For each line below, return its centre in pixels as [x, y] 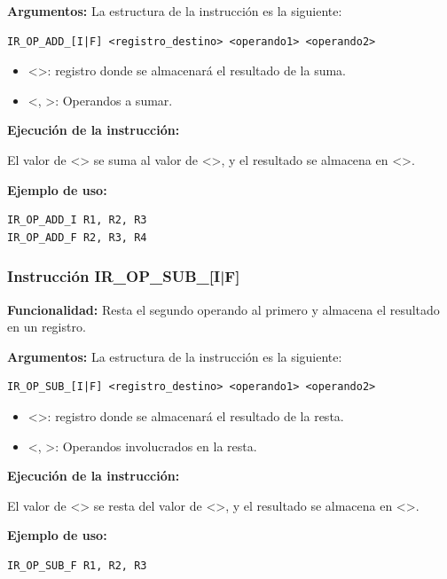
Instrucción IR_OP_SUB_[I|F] [124, 276]
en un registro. [47, 327]
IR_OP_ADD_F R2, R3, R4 [77, 237]
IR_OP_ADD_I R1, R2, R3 [77, 220]
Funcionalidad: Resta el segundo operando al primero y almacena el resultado [223, 309]
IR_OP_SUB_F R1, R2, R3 [77, 565]
